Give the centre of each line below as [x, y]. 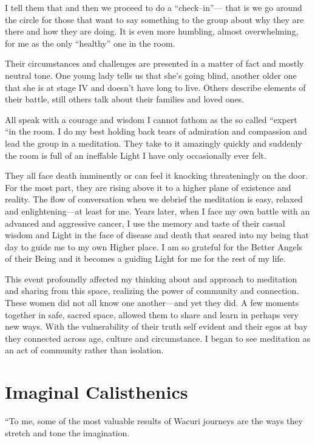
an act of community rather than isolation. [84, 350]
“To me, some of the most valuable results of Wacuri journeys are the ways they [154, 421]
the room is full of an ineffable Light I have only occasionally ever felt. [136, 155]
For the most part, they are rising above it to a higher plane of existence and [148, 187]
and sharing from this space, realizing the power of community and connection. [152, 291]
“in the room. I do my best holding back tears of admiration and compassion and [156, 131]
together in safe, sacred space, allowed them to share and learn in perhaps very [152, 314]
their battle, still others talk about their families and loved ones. [125, 99]
